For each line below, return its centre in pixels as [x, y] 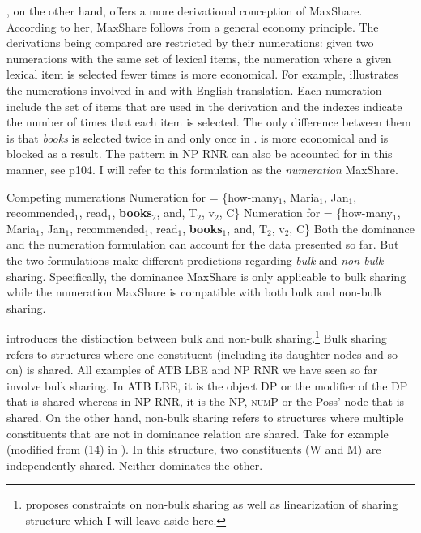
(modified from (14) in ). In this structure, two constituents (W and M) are [194, 449]
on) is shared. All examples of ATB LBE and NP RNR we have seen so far [192, 370]
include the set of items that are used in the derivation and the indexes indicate [204, 106]
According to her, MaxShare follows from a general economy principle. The [193, 26]
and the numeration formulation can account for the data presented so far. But [203, 244]
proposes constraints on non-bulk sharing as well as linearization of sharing [212, 504]
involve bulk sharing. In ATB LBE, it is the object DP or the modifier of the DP [207, 385]
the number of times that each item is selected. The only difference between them [209, 122]
